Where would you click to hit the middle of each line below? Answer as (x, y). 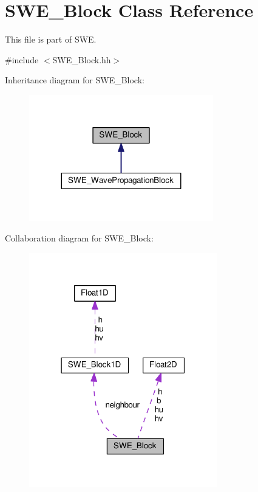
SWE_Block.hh (82, 59)
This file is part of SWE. (51, 39)
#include (22, 59)
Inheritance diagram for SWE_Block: (75, 80)
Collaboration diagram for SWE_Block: (79, 238)
